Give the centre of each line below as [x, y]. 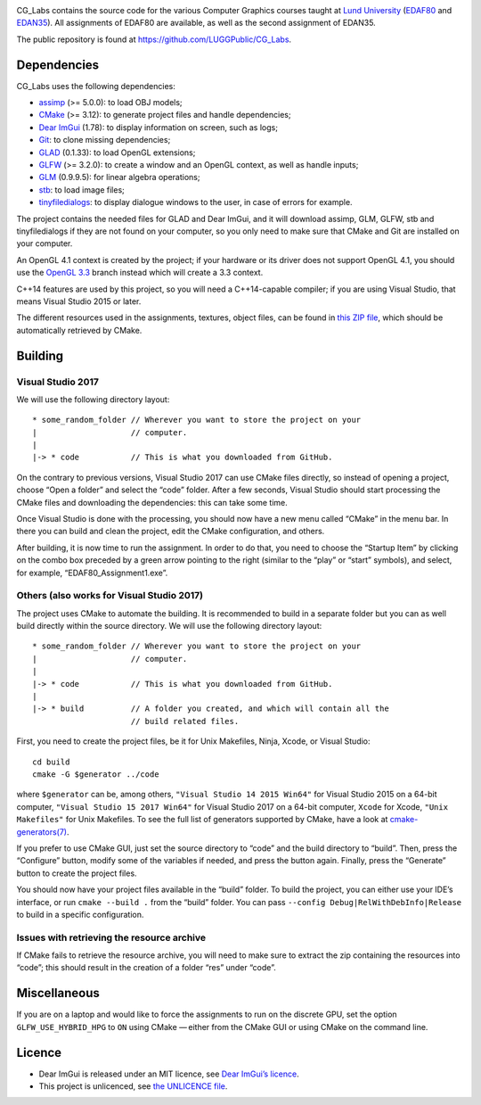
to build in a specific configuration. [80, 914]
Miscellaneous [58, 993]
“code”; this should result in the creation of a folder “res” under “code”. [146, 968]
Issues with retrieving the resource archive [111, 937]
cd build [51, 762]
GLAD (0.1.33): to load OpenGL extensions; [117, 153]
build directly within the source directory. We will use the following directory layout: [169, 626]
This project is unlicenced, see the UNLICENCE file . [133, 1086]
